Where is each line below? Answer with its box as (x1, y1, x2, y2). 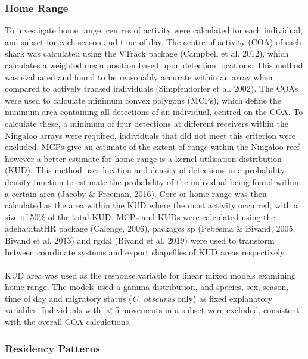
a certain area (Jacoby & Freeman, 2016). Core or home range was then (5, 187, 267, 199)
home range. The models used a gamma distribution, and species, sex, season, (5, 280, 289, 293)
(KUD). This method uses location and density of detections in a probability (5, 164, 285, 176)
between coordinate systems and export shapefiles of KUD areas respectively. (5, 245, 287, 258)
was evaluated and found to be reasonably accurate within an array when (5, 70, 273, 83)
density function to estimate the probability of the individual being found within (5, 175, 299, 188)
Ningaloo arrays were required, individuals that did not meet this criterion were (5, 129, 296, 141)
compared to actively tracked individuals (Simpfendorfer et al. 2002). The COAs (5, 82, 298, 95)
